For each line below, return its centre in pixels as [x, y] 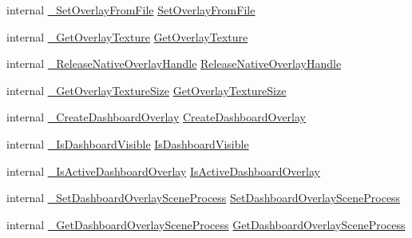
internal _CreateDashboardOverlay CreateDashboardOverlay [156, 117]
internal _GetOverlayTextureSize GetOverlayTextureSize [147, 90]
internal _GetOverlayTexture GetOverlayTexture [127, 36]
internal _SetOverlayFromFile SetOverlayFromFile [131, 10]
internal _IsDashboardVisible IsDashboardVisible [128, 143]
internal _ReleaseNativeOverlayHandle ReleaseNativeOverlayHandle [174, 63]
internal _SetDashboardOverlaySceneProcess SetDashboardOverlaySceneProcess [204, 198]
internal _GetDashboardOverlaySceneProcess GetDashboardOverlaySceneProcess [206, 224]
